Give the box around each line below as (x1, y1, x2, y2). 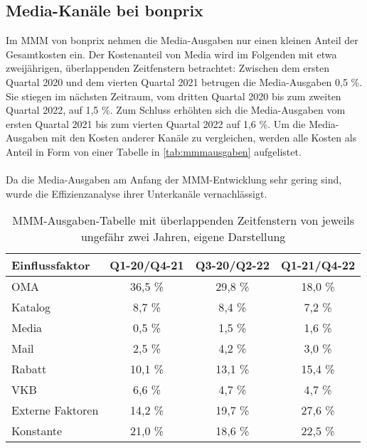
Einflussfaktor (11, 257, 90, 274)
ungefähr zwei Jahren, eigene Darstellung (80, 228, 286, 245)
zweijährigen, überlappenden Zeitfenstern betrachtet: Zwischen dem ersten (6, 60, 330, 75)
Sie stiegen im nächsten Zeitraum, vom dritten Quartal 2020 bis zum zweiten (6, 88, 341, 103)
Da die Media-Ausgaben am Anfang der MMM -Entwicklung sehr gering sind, (6, 172, 342, 187)
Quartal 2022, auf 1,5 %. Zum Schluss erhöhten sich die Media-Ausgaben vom (6, 102, 346, 117)
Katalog (11, 299, 51, 316)
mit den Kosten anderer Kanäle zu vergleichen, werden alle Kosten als (51, 130, 357, 145)
